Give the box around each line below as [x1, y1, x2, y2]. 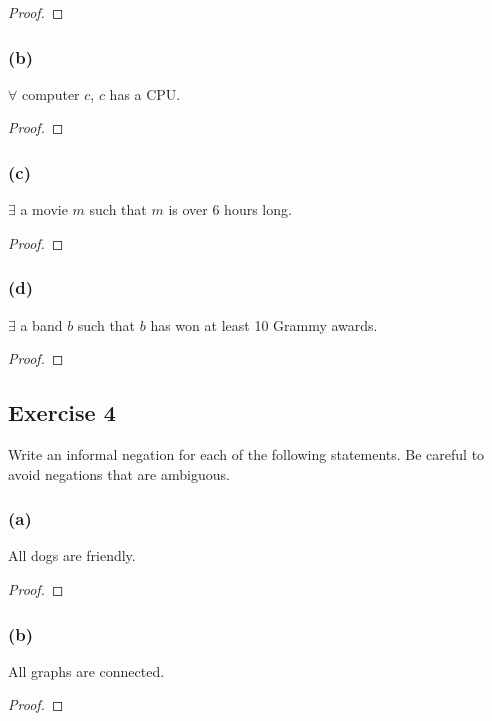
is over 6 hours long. [168, 199, 292, 220]
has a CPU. [109, 83, 181, 104]
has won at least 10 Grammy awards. [150, 314, 378, 335]
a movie [20, 199, 68, 220]
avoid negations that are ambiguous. [8, 463, 230, 484]
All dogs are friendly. [8, 545, 136, 566]
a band [20, 314, 63, 335]
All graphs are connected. [8, 660, 165, 681]
